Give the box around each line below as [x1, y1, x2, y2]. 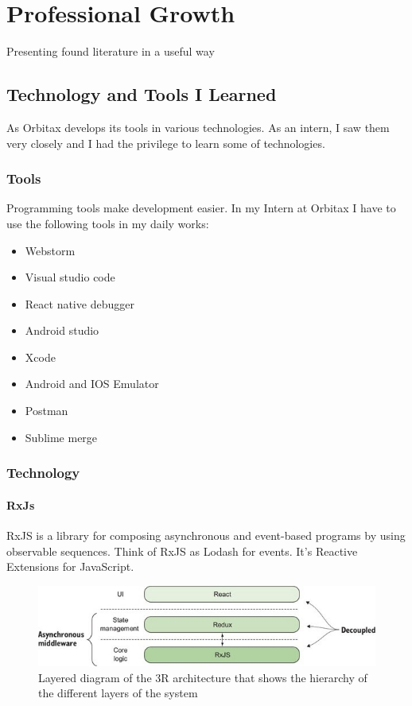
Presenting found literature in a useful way [6, 43, 215, 60]
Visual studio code [25, 269, 115, 285]
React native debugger [25, 295, 134, 312]
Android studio [25, 322, 99, 339]
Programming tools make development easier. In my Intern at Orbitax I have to [6, 200, 396, 216]
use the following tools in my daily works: [6, 215, 209, 231]
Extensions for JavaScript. [6, 558, 134, 575]
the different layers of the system [38, 685, 198, 701]
